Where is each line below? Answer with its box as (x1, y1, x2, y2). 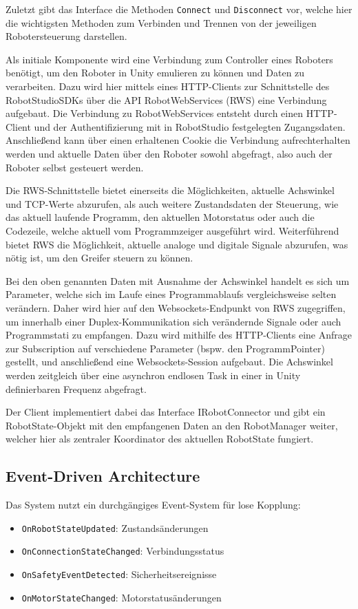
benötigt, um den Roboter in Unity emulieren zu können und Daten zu (6, 65, 305, 80)
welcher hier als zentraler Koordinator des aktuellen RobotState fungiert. (6, 431, 314, 446)
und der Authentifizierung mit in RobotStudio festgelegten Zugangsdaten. (34, 119, 346, 133)
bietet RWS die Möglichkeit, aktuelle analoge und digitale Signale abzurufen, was (6, 237, 348, 251)
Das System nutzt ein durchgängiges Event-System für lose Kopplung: (6, 498, 301, 512)
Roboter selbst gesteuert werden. (6, 160, 144, 174)
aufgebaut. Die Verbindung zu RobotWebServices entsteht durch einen (6, 106, 303, 120)
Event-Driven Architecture (6, 465, 200, 487)
